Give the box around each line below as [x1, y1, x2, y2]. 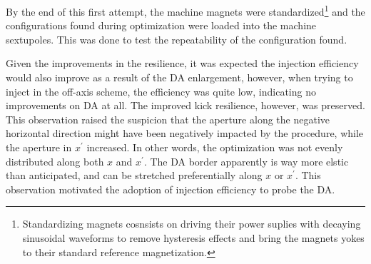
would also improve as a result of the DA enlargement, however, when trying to [6, 70, 353, 85]
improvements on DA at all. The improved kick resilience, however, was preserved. [6, 98, 365, 113]
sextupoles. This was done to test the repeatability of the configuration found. [6, 31, 347, 46]
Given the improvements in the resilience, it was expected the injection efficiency [6, 56, 359, 71]
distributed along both [6, 153, 104, 168]
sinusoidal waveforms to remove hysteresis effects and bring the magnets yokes [22, 230, 365, 245]
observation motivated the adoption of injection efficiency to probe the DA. [6, 181, 335, 196]
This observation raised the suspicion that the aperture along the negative [6, 111, 330, 126]
